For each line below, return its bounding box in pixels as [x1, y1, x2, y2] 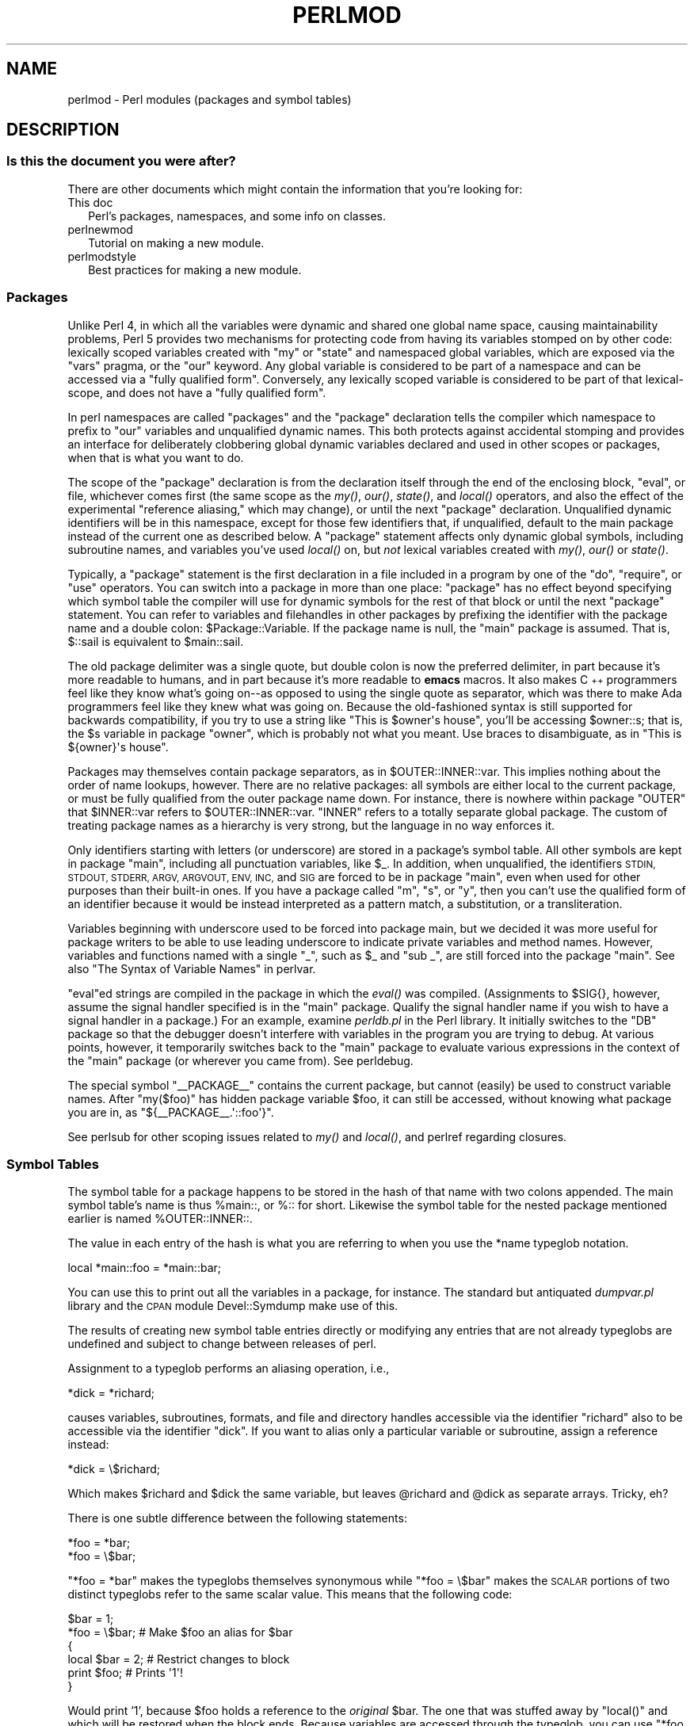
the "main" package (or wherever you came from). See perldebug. [67, 1053, 414, 1067]
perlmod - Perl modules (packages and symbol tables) [67, 92, 352, 106]
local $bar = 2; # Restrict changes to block [67, 1652, 290, 1667]
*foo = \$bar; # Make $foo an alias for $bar [67, 1625, 293, 1640]
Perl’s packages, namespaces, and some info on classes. [88, 208, 387, 223]
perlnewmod [67, 222, 133, 236]
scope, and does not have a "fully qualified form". [67, 385, 326, 399]
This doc [67, 195, 113, 209]
